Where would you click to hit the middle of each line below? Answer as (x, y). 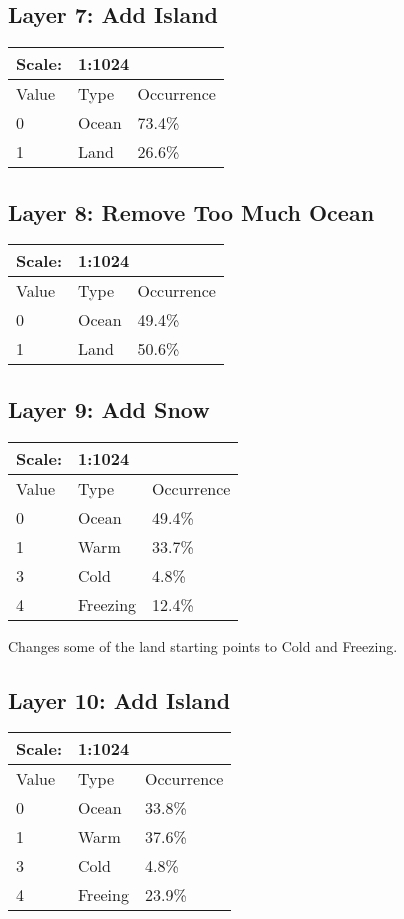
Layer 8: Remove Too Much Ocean (191, 211)
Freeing (103, 895)
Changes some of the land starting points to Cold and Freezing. (203, 645)
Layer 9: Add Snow (109, 408)
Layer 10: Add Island (119, 699)
